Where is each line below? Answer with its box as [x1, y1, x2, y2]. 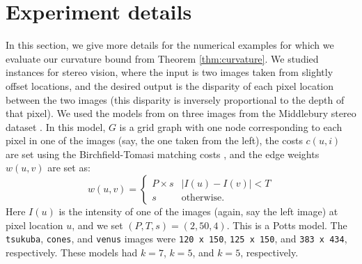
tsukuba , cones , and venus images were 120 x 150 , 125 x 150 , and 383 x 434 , [6, 231, 347, 246]
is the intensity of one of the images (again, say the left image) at [58, 204, 338, 219]
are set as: [47, 160, 90, 175]
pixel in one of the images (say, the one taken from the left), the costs [6, 133, 303, 148]
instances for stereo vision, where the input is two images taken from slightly [6, 65, 333, 79]
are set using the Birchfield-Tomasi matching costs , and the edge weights [6, 146, 320, 161]
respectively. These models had [6, 244, 138, 259]
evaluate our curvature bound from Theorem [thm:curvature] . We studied [6, 51, 319, 65]
